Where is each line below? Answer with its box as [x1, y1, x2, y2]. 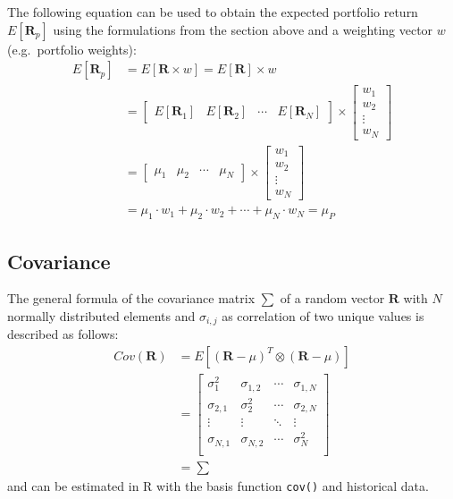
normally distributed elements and [7, 306, 196, 325]
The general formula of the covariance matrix [7, 289, 256, 308]
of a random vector [280, 289, 385, 308]
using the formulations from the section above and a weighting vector [53, 20, 433, 38]
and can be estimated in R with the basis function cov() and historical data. [7, 476, 429, 495]
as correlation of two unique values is [222, 306, 424, 325]
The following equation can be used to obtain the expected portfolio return [7, 3, 418, 21]
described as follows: [7, 325, 119, 343]
